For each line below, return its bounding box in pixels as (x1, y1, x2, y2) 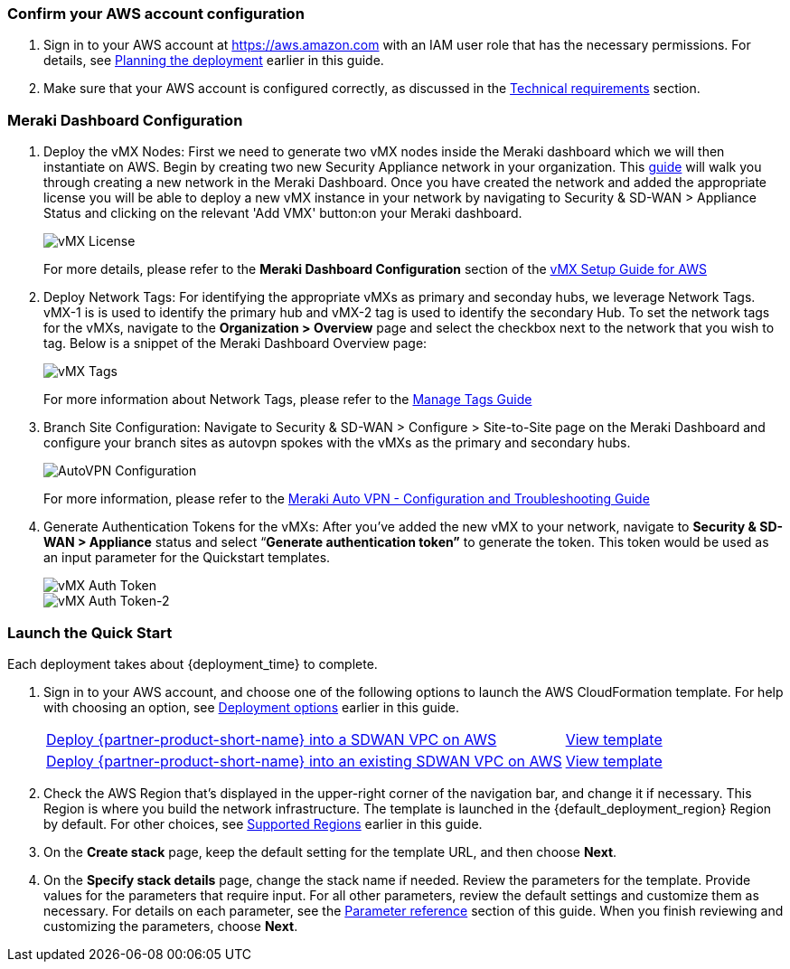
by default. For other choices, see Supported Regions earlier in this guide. (43, 815, 483, 832)
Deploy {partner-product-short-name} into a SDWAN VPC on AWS (46, 729, 497, 748)
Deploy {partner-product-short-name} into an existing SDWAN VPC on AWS (46, 751, 562, 770)
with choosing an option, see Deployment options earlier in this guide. (43, 699, 459, 715)
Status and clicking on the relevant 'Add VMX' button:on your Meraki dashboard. (43, 205, 522, 221)
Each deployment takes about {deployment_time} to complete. (7, 655, 378, 672)
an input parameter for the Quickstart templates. (43, 550, 331, 566)
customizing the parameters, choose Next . (43, 917, 298, 934)
